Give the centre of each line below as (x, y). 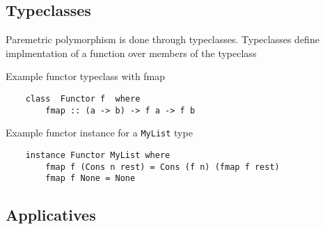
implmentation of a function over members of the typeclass (131, 53)
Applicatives (51, 215)
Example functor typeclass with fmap (86, 76)
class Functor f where (83, 98)
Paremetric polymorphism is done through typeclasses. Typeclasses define (162, 39)
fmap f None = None (90, 179)
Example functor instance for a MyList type (99, 133)
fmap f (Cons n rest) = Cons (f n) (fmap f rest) (162, 167)
